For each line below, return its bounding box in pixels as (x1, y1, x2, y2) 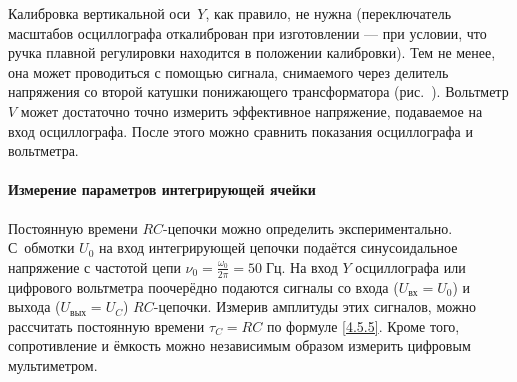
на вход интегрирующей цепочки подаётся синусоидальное (98, 237, 458, 258)
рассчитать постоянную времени (8, 315, 205, 336)
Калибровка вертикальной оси (8, 3, 191, 23)
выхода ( (8, 296, 61, 317)
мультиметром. (8, 354, 98, 375)
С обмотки (8, 237, 75, 258)
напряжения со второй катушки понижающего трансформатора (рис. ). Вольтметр (8, 81, 509, 102)
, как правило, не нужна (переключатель (205, 3, 452, 23)
